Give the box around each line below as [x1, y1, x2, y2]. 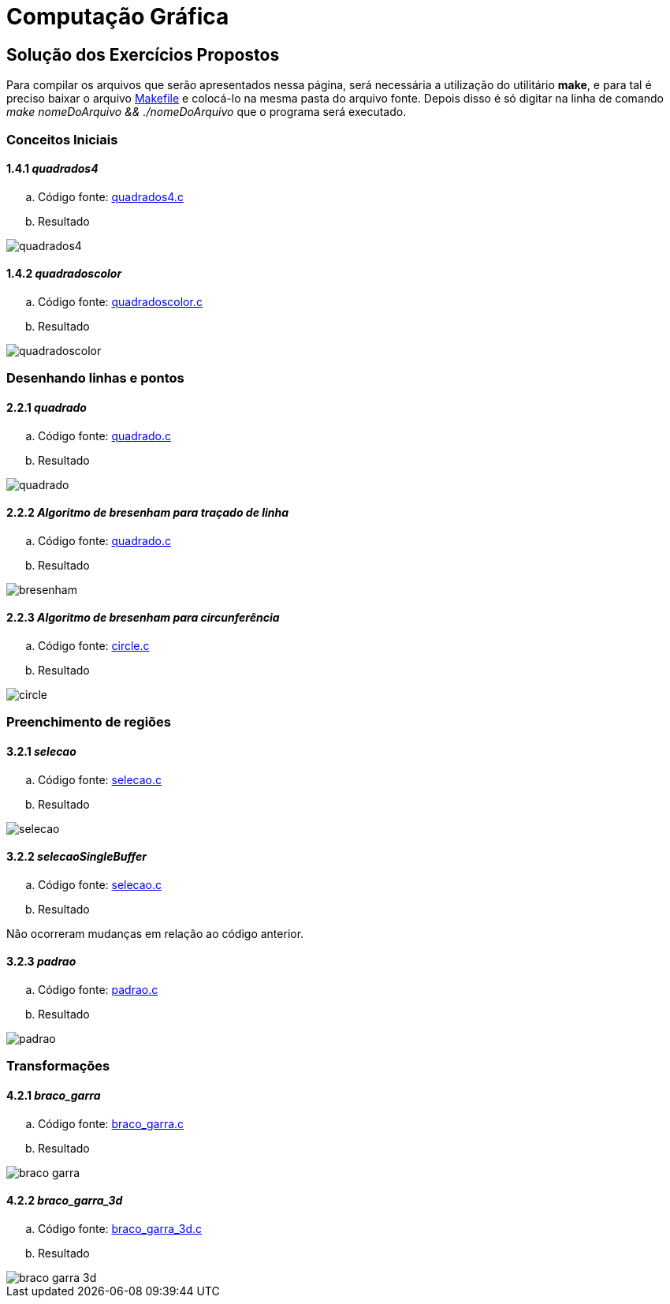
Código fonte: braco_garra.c [38, 1116, 184, 1130]
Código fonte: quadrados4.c [38, 189, 184, 204]
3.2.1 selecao [6, 745, 76, 758]
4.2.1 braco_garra [6, 1089, 101, 1103]
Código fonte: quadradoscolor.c [38, 294, 203, 308]
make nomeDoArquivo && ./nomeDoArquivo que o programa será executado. [6, 105, 407, 119]
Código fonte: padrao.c [38, 983, 158, 997]
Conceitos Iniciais [6, 131, 118, 148]
